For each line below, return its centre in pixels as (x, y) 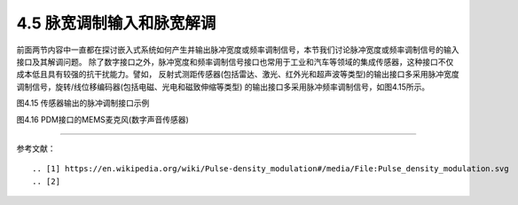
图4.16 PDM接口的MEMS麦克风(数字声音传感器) (103, 119)
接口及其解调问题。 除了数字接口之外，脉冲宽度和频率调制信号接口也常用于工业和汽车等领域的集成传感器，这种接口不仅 (235, 61)
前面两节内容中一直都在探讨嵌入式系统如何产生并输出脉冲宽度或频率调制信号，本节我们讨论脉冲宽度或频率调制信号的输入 (238, 50)
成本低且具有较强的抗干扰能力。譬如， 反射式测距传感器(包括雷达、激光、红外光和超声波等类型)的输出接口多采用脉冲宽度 (238, 75)
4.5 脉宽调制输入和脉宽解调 (116, 23)
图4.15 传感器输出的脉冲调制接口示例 (83, 103)
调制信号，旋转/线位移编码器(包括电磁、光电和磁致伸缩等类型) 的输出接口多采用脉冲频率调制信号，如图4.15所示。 (223, 87)
